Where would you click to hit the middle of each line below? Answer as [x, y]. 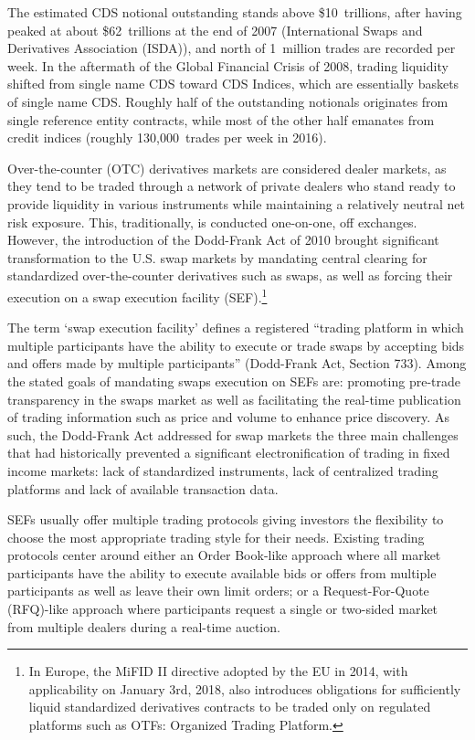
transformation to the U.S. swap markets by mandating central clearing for [217, 257]
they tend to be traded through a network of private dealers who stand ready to [232, 186]
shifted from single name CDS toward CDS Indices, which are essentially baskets [233, 84]
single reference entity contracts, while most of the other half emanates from [221, 119]
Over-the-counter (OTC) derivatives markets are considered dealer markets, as [227, 168]
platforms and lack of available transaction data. [143, 488]
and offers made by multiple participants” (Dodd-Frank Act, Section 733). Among [237, 363]
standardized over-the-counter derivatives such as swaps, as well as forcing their [230, 275]
